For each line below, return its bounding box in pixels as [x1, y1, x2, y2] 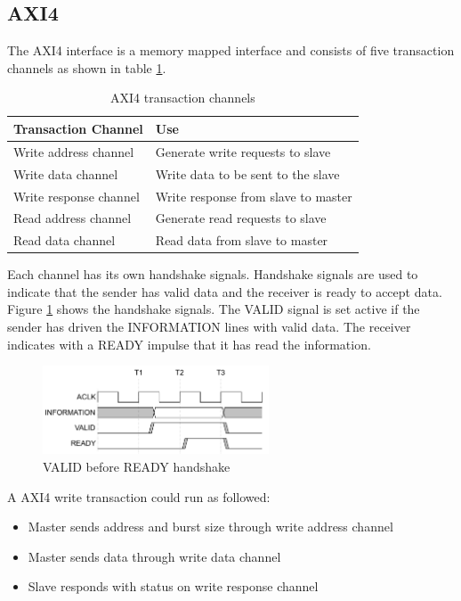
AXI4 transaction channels [110, 88, 255, 107]
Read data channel [13, 231, 116, 250]
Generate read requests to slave [155, 209, 327, 227]
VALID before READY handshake [43, 457, 230, 475]
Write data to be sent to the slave [155, 164, 340, 183]
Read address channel [13, 209, 132, 227]
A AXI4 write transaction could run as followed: [7, 487, 271, 506]
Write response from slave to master [155, 186, 352, 205]
